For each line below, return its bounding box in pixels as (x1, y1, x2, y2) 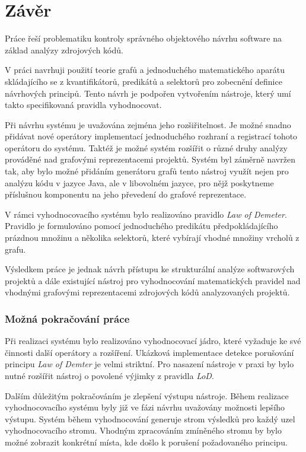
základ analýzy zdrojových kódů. (5, 43, 123, 56)
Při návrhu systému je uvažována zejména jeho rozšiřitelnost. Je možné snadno (5, 118, 291, 130)
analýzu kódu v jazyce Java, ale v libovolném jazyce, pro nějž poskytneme (5, 176, 274, 189)
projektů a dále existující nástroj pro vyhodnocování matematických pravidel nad (5, 274, 301, 287)
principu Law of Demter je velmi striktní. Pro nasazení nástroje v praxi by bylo (5, 358, 294, 370)
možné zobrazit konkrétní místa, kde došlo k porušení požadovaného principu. (5, 435, 288, 448)
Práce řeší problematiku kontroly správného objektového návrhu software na (5, 32, 282, 44)
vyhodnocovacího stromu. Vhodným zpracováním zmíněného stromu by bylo (5, 424, 282, 437)
